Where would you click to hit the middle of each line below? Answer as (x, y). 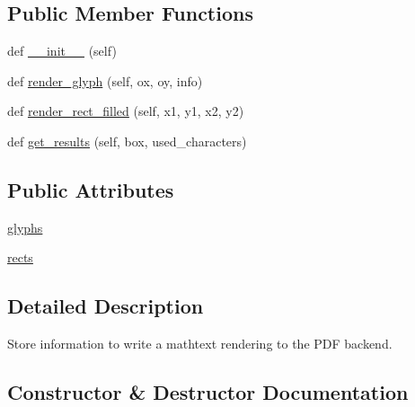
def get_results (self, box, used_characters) (127, 141)
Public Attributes (91, 189)
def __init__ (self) (62, 51)
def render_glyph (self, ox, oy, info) (105, 80)
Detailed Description (106, 306)
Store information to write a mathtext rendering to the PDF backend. (200, 344)
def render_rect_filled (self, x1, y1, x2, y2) (126, 111)
